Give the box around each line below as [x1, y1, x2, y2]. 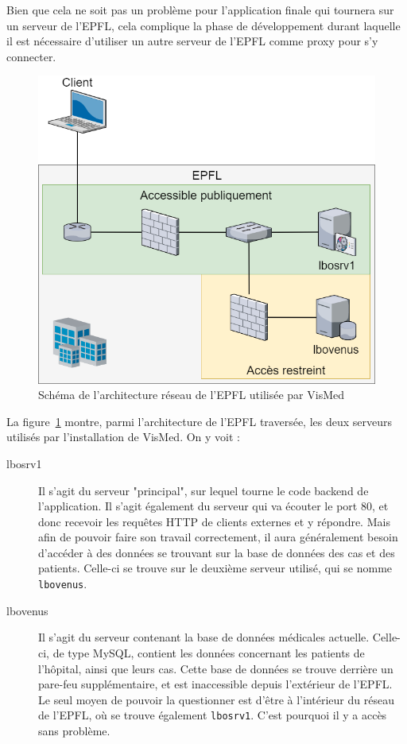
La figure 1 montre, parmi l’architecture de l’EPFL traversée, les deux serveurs [6, 413, 393, 429]
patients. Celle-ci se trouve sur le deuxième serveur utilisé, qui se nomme [38, 560, 393, 576]
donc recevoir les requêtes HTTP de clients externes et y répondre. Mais [38, 513, 390, 529]
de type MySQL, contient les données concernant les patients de [52, 644, 365, 661]
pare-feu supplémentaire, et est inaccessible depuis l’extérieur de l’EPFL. [38, 676, 393, 692]
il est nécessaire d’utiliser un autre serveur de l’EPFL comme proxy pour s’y [6, 33, 378, 49]
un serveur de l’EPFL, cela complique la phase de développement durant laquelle [6, 17, 401, 33]
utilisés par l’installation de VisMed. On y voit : [6, 428, 240, 445]
